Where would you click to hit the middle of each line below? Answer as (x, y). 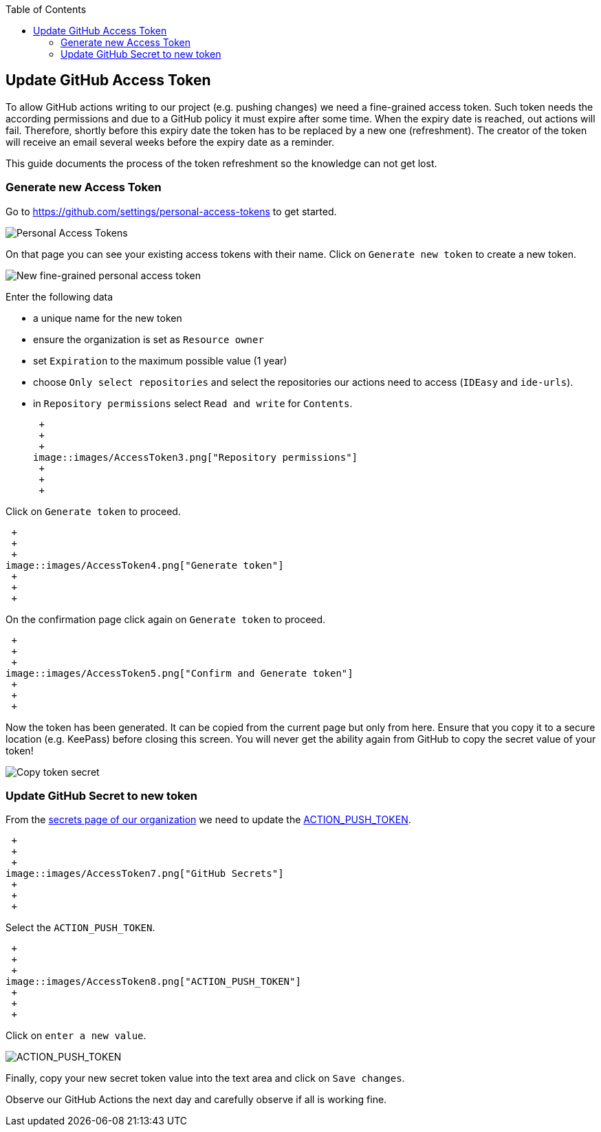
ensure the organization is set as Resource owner (149, 339)
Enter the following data (59, 296)
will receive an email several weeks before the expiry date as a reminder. (170, 142)
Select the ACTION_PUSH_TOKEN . (80, 928)
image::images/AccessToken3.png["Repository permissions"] (196, 457)
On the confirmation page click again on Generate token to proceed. (166, 619)
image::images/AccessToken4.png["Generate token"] (145, 565)
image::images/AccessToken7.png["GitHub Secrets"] (145, 874)
